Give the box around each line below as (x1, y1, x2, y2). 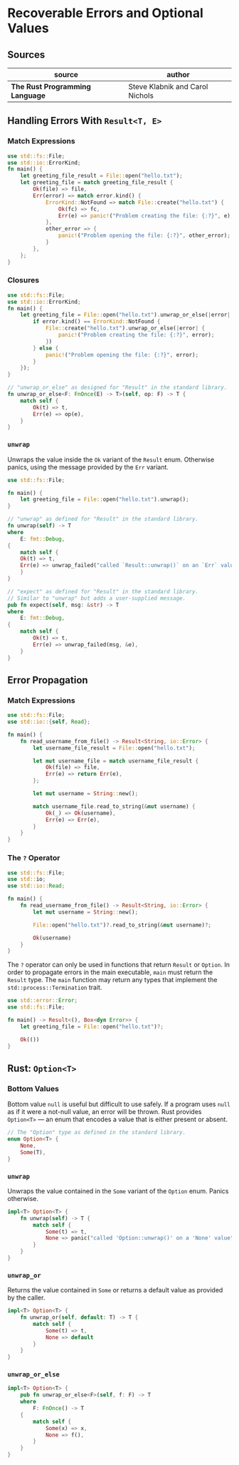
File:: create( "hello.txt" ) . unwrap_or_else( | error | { (45, 325, 205, 332)
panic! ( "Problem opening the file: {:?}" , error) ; (45, 351, 199, 358)
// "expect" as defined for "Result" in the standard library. (7, 588, 199, 595)
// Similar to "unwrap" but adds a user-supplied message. (7, 594, 186, 602)
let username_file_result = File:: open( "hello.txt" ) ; (33, 744, 196, 752)
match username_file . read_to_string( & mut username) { (33, 802, 196, 810)
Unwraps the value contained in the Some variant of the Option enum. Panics (7, 1186, 229, 1195)
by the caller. (7, 1293, 46, 1302)
